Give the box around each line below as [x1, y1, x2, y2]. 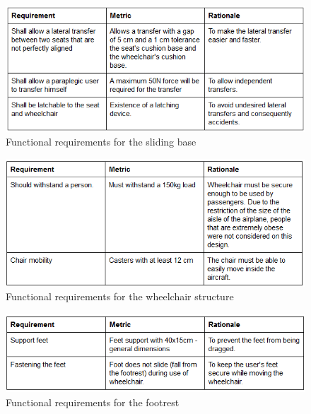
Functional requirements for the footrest [6, 394, 180, 409]
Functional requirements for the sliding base [6, 134, 196, 149]
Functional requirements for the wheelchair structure [6, 289, 234, 304]
